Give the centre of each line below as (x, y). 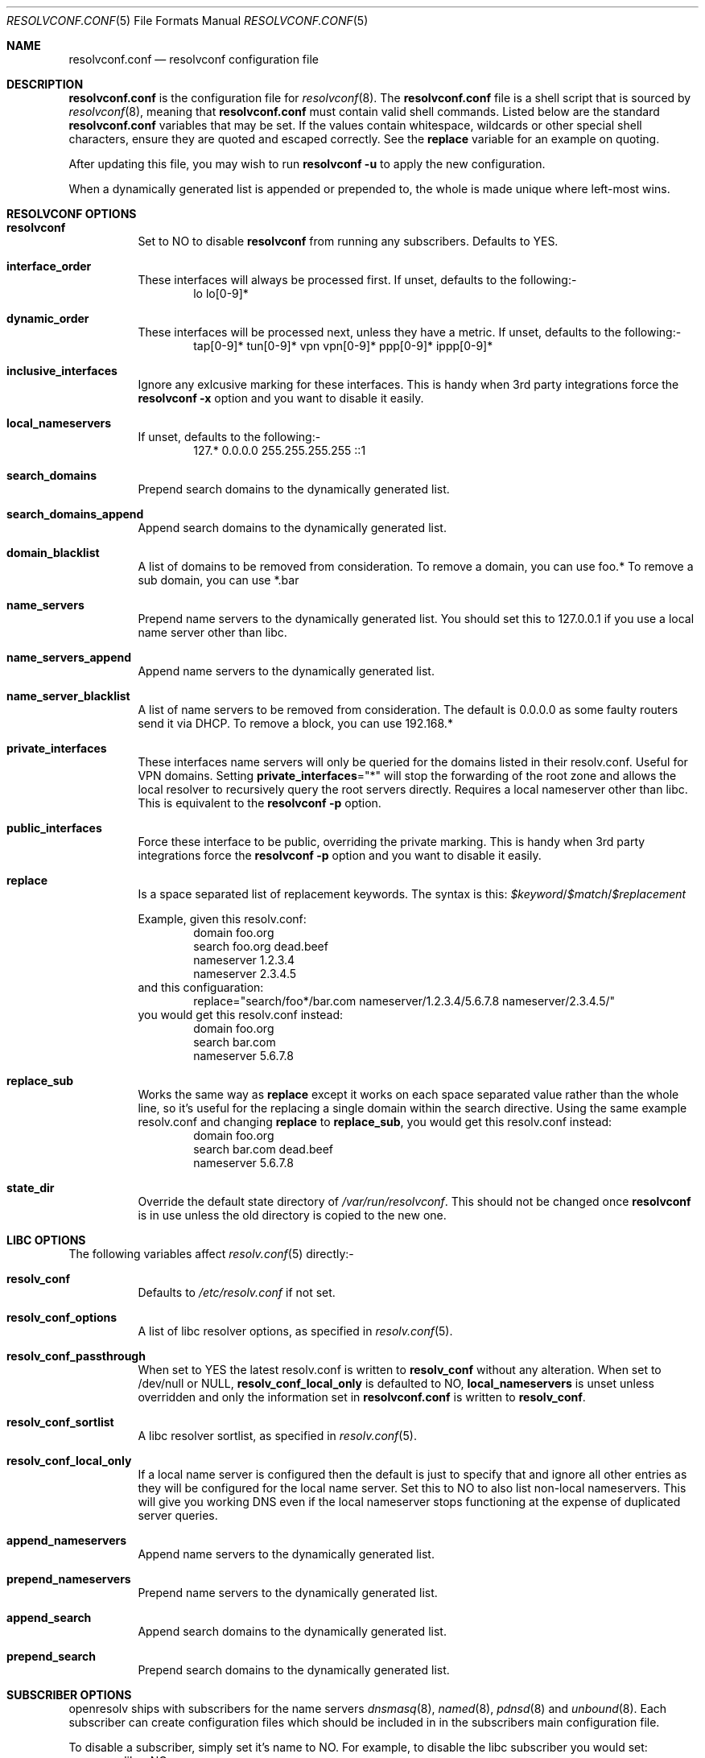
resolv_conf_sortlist (60, 1422)
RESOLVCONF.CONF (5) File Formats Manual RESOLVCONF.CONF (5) (188, 21)
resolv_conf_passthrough (76, 1356)
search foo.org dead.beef (261, 946)
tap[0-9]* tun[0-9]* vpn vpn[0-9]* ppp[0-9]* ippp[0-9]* (343, 346)
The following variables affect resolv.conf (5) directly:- (211, 1254)
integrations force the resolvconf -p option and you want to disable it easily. (340, 855)
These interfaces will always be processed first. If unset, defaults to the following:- (357, 280)
